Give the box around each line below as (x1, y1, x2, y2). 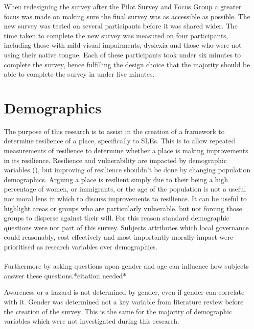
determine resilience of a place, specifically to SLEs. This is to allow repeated (4, 136, 235, 146)
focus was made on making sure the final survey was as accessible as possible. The (4, 11, 250, 21)
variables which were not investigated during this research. (4, 316, 179, 326)
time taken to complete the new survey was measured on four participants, (4, 30, 228, 40)
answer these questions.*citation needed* (4, 270, 126, 280)
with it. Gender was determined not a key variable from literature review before (4, 296, 244, 306)
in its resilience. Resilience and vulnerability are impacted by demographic (4, 155, 227, 165)
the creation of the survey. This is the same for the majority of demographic (4, 306, 232, 316)
